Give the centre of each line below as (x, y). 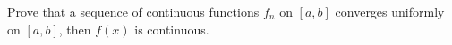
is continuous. (172, 29)
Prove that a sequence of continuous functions (133, 11)
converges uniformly (390, 11)
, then (75, 29)
